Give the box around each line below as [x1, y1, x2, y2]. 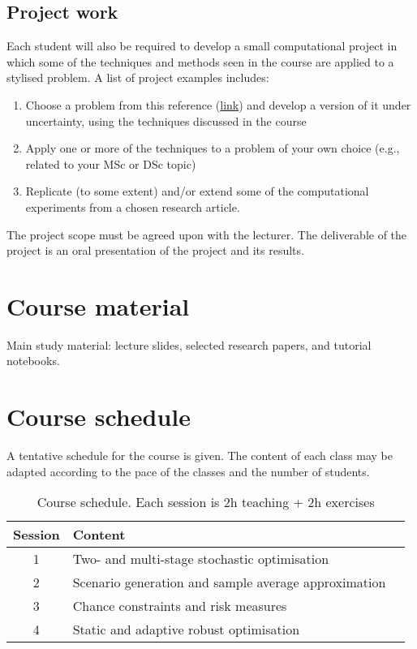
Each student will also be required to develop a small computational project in [6, 37, 398, 54]
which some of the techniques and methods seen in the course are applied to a [6, 53, 394, 70]
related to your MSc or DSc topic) [25, 155, 196, 172]
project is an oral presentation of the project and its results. [6, 242, 304, 259]
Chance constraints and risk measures [72, 596, 287, 616]
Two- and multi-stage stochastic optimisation [72, 549, 329, 569]
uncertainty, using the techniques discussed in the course [25, 112, 307, 129]
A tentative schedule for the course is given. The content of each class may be [6, 447, 393, 464]
